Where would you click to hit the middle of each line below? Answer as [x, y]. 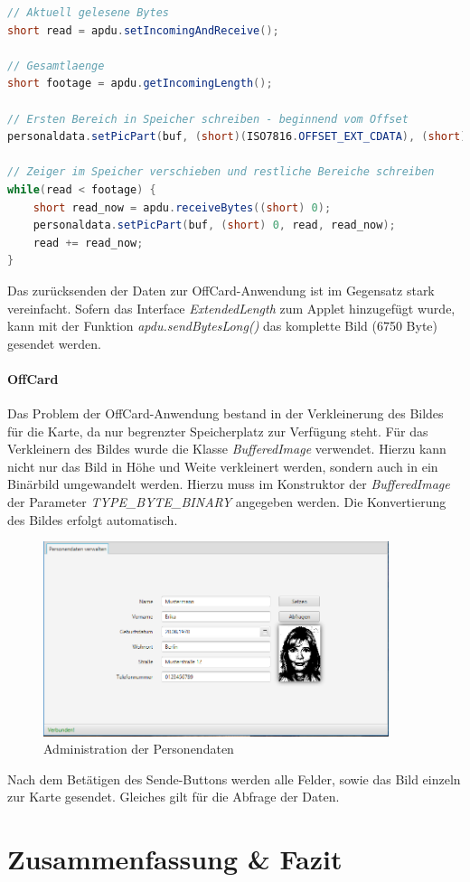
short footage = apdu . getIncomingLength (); [140, 84]
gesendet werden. [54, 343]
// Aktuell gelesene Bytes [88, 13]
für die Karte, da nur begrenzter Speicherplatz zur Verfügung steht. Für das [218, 431]
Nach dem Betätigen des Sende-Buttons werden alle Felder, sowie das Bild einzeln [234, 779]
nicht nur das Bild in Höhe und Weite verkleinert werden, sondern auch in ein [223, 466]
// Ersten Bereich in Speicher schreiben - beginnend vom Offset [208, 119]
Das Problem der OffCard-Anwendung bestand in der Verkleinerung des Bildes [226, 413]
